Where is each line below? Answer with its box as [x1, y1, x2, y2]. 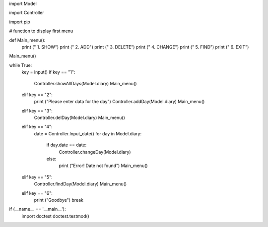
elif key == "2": [21, 92, 53, 98]
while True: [9, 62, 32, 68]
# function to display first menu [9, 28, 73, 34]
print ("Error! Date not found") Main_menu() [59, 163, 148, 169]
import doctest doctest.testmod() [21, 213, 89, 219]
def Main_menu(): [9, 37, 46, 43]
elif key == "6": [21, 190, 53, 196]
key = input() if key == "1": [21, 69, 75, 75]
